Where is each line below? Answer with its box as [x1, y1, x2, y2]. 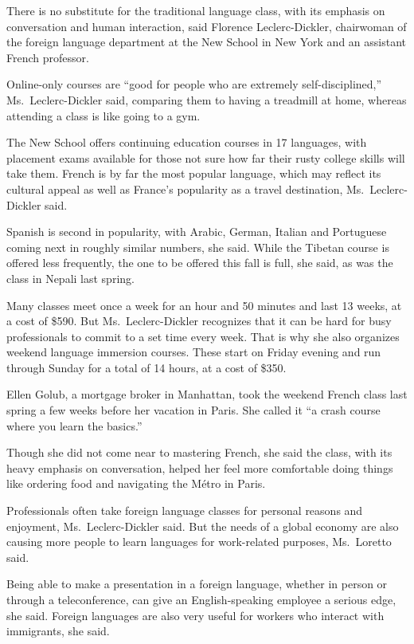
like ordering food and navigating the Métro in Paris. [6, 475, 266, 492]
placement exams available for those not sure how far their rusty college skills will [6, 149, 405, 166]
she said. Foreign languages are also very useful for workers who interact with [6, 607, 385, 623]
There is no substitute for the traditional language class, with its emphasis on [6, 2, 385, 18]
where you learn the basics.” [6, 417, 143, 434]
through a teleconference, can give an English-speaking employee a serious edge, [6, 591, 396, 607]
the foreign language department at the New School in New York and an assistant [6, 33, 407, 50]
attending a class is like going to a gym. [6, 107, 201, 124]
